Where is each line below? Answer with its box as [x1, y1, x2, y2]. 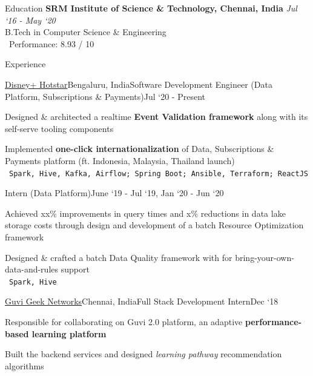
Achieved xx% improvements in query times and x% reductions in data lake [5, 206, 286, 219]
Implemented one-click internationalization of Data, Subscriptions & [5, 142, 274, 155]
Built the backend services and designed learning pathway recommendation [5, 348, 282, 360]
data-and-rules [5, 263, 59, 275]
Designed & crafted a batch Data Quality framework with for [5, 251, 232, 263]
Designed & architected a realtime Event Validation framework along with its [5, 110, 308, 123]
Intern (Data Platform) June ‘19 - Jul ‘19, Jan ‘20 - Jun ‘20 [5, 186, 224, 199]
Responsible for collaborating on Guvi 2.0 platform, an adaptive [5, 315, 243, 328]
